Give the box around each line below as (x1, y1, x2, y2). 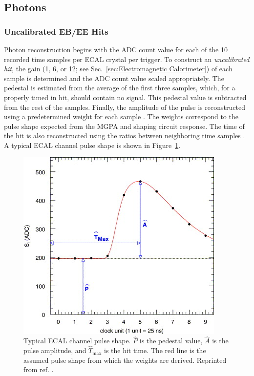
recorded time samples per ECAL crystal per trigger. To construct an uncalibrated (4, 54, 250, 64)
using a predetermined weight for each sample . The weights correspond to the (4, 111, 238, 122)
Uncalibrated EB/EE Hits (4, 25, 108, 37)
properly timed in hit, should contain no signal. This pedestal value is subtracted (4, 92, 247, 102)
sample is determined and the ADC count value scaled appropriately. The (4, 73, 224, 83)
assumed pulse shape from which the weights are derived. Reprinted (23, 355, 227, 365)
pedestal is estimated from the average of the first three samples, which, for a (4, 83, 235, 93)
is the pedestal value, (139, 335, 203, 346)
